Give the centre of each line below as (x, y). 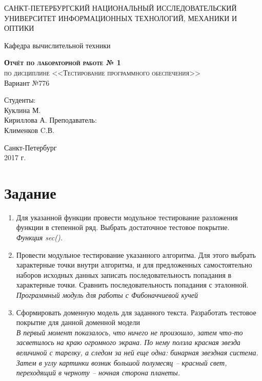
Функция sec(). (39, 237)
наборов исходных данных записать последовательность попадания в (124, 274)
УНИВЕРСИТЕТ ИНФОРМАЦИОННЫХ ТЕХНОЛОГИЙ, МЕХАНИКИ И (121, 18)
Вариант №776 (27, 82)
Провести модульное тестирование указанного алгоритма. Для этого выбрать (136, 254)
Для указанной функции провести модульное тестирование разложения (127, 217)
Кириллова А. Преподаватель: (51, 120)
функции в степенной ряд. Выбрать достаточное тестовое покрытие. (123, 227)
